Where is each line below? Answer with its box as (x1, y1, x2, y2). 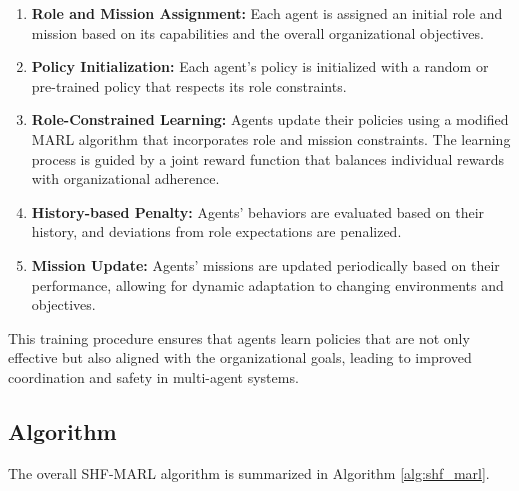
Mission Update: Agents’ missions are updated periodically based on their (31, 254, 500, 275)
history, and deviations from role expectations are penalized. (31, 221, 402, 242)
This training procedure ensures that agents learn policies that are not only (8, 327, 470, 348)
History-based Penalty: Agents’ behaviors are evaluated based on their (31, 201, 485, 222)
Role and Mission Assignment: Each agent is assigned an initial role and (31, 3, 503, 23)
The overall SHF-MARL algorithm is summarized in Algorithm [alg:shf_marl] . (8, 462, 490, 483)
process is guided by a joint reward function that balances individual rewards (31, 148, 505, 169)
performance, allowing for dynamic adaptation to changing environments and (31, 274, 504, 295)
